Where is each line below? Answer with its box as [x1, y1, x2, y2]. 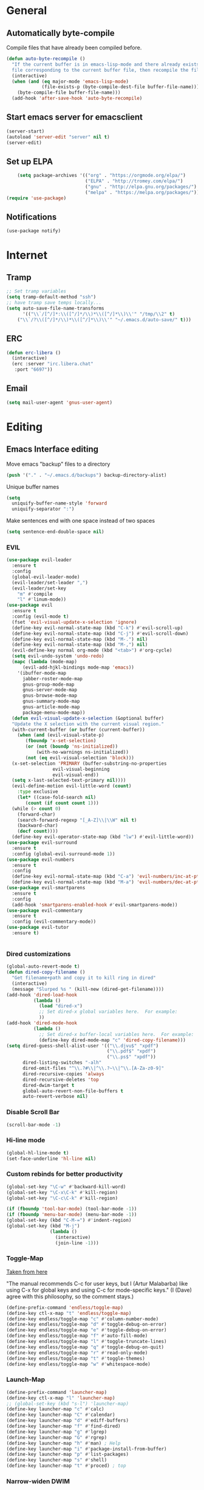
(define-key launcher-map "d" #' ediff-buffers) [6, 1418, 129, 1424]
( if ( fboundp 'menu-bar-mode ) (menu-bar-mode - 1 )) [6, 1212, 137, 1218]
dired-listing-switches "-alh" [22, 1060, 102, 1066]
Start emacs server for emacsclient [6, 112, 143, 122]
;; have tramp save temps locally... [6, 300, 102, 306]
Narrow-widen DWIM [6, 1477, 70, 1485]
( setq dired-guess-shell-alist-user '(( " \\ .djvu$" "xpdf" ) [6, 1043, 159, 1049]
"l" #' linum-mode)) [17, 596, 67, 602]
